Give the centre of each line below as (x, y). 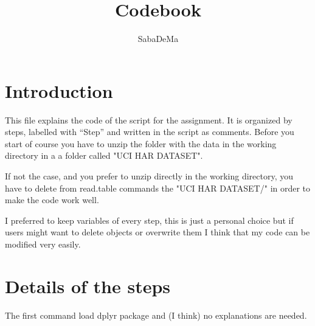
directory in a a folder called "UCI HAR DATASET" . (104, 155)
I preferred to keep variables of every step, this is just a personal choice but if (149, 220)
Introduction (59, 90)
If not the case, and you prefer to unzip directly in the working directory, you (149, 176)
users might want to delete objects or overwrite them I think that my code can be (157, 232)
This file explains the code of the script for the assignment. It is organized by (149, 120)
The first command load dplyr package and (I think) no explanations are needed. (156, 315)
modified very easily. (43, 244)
